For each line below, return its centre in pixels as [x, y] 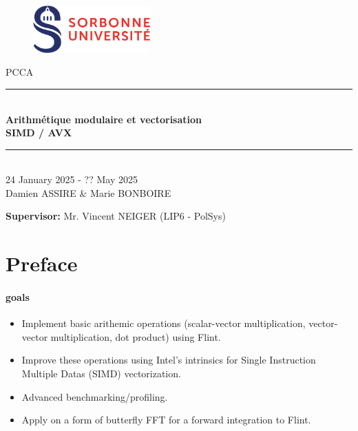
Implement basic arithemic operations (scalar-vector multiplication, [164, 323]
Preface [42, 263]
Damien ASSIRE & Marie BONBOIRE [88, 192]
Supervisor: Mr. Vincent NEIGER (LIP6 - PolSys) [116, 216]
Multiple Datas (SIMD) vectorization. [101, 374]
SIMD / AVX [39, 133]
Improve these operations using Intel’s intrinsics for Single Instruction [169, 360]
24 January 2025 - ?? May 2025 [72, 179]
